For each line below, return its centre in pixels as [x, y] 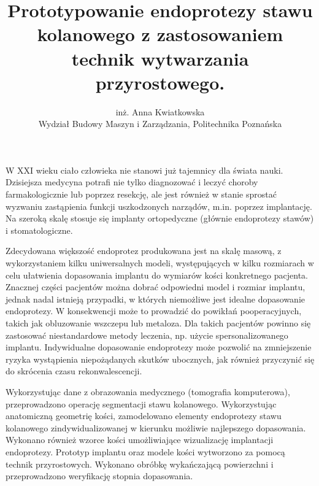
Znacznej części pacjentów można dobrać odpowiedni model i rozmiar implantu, [156, 287]
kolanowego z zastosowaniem [160, 34]
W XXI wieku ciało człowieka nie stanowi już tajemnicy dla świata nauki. [144, 170]
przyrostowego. [160, 82]
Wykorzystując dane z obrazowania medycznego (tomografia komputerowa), [148, 391]
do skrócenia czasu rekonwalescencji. [74, 371]
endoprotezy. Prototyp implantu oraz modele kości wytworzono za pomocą [145, 451]
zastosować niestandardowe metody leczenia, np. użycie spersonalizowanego [147, 335]
